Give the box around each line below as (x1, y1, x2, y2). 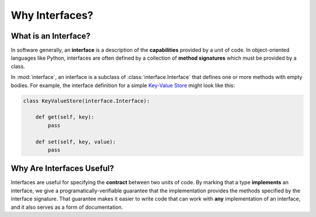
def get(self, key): (35, 114, 95, 120)
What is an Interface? (11, 31, 91, 41)
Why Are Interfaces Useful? (11, 164, 114, 174)
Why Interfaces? (11, 9, 94, 22)
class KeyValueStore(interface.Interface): (23, 97, 150, 104)
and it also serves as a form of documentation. (11, 204, 123, 211)
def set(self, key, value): (35, 138, 116, 145)
